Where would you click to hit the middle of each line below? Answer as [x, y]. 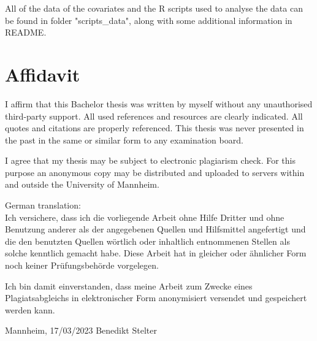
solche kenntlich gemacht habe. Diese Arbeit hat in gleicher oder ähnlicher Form [156, 253]
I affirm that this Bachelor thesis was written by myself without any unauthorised [159, 103]
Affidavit [43, 74]
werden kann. [30, 309]
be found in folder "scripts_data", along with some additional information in [149, 20]
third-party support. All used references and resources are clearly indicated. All [154, 116]
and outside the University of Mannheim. [82, 184]
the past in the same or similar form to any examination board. [124, 140]
